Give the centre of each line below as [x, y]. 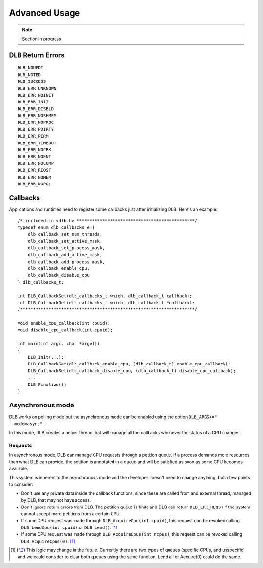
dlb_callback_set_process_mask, [66, 248]
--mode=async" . [26, 424]
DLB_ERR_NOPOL [34, 184]
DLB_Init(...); [46, 357]
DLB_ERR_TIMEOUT [37, 143]
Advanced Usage [45, 13]
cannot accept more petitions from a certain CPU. [71, 514]
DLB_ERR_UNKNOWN [37, 88]
